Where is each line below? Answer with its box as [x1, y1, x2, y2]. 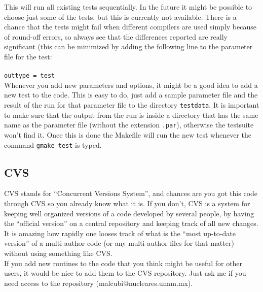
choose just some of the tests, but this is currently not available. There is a [4, 11, 237, 22]
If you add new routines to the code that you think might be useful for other [4, 257, 243, 268]
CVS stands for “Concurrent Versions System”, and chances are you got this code [4, 188, 258, 199]
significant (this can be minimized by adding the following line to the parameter [4, 41, 253, 52]
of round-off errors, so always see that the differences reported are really [4, 31, 228, 42]
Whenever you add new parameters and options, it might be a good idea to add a [4, 79, 258, 90]
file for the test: [4, 51, 52, 61]
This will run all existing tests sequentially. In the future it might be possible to [4, 2, 252, 12]
